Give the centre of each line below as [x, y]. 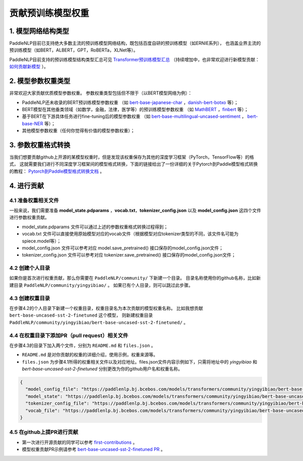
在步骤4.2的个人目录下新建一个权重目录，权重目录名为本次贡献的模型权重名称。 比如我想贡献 [106, 308]
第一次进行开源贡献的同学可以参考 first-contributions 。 [80, 442]
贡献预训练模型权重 [49, 13]
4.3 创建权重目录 [30, 298]
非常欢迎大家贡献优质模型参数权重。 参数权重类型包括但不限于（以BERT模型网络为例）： [101, 93]
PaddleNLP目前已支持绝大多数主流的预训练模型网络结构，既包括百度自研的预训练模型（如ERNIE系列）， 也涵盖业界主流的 [135, 43]
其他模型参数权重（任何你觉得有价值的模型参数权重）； [78, 131]
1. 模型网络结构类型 [39, 31]
